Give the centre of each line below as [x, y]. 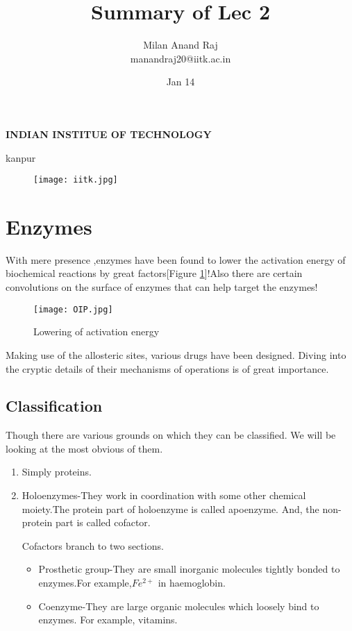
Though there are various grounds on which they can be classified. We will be [171, 435]
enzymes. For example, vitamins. [108, 620]
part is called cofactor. [103, 522]
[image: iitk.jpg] [76, 180]
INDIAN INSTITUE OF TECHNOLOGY [109, 134]
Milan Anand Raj [181, 45]
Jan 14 [181, 82]
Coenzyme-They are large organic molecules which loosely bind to [179, 606]
